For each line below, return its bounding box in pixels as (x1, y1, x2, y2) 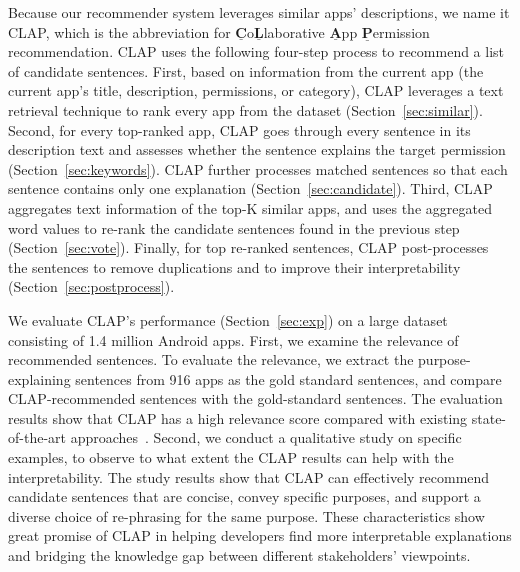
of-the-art (8, 427, 66, 448)
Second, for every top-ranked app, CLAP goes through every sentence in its (8, 119, 471, 140)
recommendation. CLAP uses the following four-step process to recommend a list (8, 41, 505, 62)
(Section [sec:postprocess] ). (8, 276, 175, 297)
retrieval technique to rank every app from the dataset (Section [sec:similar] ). (8, 99, 483, 120)
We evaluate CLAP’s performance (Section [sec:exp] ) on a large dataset (8, 309, 448, 330)
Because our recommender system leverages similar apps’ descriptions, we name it (8, 2, 510, 22)
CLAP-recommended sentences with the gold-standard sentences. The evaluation (8, 388, 503, 409)
